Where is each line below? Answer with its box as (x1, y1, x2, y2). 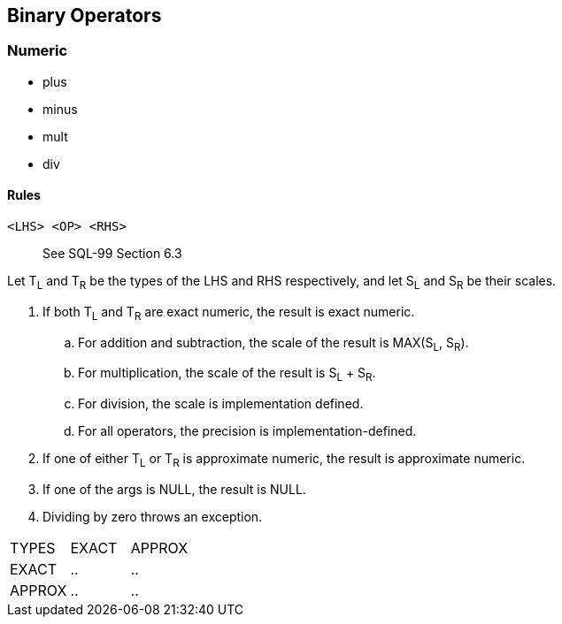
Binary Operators (7, 4, 162, 27)
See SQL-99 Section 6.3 (42, 246, 182, 262)
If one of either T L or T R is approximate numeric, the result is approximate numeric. (42, 451, 526, 469)
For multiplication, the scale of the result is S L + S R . (78, 365, 376, 384)
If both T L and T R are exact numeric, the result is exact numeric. (42, 303, 415, 323)
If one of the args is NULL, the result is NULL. (42, 482, 306, 497)
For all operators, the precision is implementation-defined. (78, 423, 417, 439)
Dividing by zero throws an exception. (42, 509, 263, 524)
